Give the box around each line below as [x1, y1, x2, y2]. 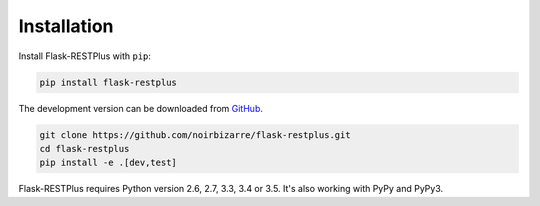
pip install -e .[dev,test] [39, 157, 177, 169]
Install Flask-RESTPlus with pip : [18, 50, 152, 62]
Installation [18, 15, 114, 37]
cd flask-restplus [39, 143, 130, 154]
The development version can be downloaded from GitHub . [18, 102, 264, 114]
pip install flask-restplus [39, 76, 177, 88]
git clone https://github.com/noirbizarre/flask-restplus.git [39, 129, 351, 140]
